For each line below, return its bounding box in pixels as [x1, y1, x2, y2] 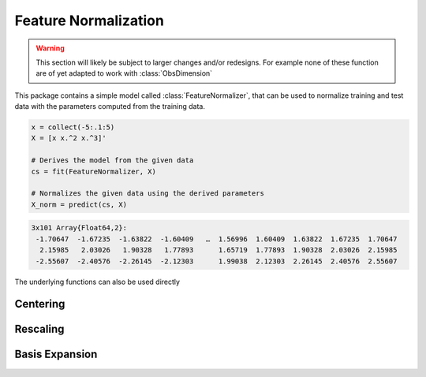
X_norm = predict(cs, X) [31, 200, 128, 209]
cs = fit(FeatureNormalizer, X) [31, 166, 157, 176]
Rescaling [14, 323, 65, 336]
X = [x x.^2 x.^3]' [31, 134, 106, 143]
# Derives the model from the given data [31, 156, 194, 165]
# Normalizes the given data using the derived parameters [31, 189, 264, 198]
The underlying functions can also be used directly [14, 277, 181, 286]
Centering [14, 297, 65, 311]
